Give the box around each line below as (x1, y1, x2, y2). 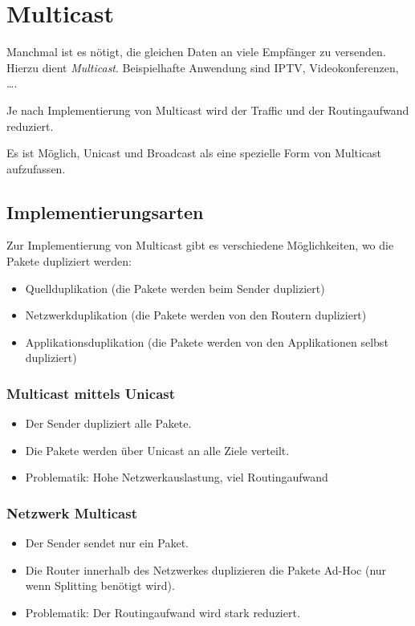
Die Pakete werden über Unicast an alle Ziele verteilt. (25, 441, 290, 458)
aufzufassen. (6, 160, 66, 177)
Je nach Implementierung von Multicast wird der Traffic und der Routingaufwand (6, 101, 409, 118)
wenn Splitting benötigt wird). (25, 577, 175, 594)
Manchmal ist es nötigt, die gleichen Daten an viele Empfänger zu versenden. (6, 43, 386, 60)
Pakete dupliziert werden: (6, 253, 132, 270)
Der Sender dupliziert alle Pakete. (25, 415, 192, 432)
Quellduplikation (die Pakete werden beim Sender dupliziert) (25, 279, 325, 296)
